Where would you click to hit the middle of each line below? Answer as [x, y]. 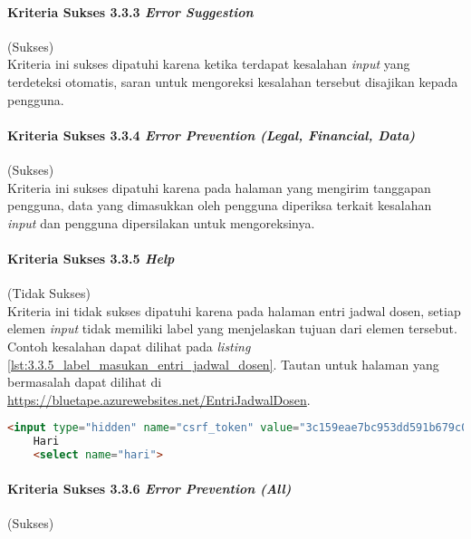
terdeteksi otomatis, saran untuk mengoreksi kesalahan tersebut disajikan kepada [233, 81]
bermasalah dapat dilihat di [85, 382]
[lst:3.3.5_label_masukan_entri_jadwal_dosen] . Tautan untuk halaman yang [223, 364]
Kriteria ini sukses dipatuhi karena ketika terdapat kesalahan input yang [209, 64]
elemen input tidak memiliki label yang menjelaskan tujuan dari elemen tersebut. [232, 328]
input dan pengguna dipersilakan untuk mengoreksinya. [161, 222]
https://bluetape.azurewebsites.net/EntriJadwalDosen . [159, 399]
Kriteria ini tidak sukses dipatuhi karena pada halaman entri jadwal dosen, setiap [234, 310]
